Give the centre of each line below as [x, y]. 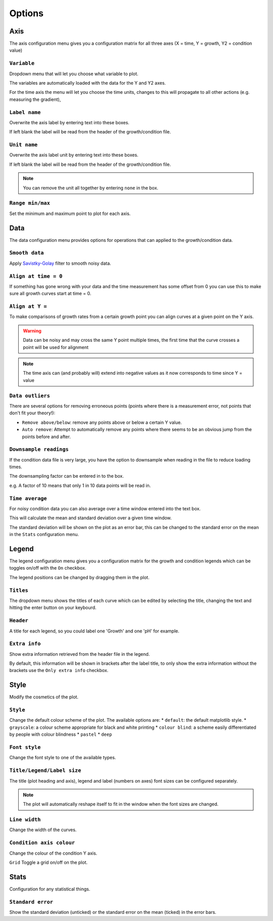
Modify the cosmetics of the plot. [44, 697]
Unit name [24, 145]
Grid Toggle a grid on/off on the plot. [49, 862]
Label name [25, 112]
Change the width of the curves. [43, 830]
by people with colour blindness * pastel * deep [61, 734]
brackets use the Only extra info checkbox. [59, 670]
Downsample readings [39, 450]
